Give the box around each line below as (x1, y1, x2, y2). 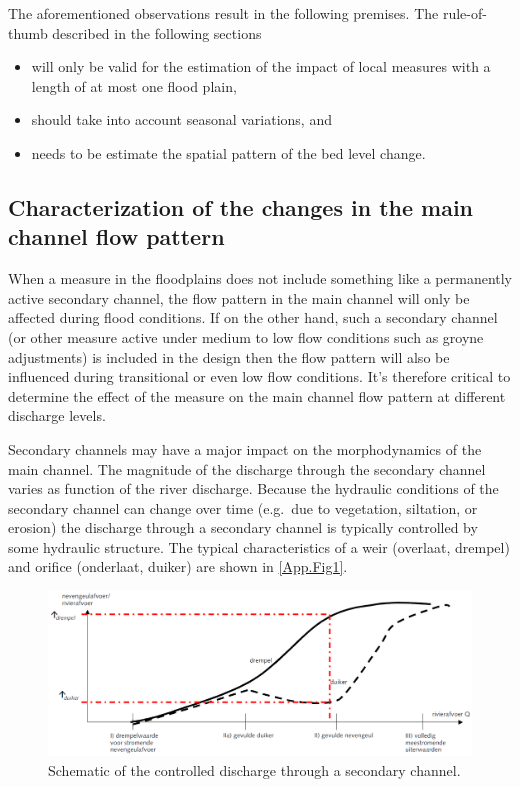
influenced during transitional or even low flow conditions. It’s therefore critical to (8, 366, 511, 387)
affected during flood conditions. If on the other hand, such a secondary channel (8, 307, 498, 328)
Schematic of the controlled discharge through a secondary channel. (48, 759, 461, 780)
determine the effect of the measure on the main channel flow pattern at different (8, 385, 506, 406)
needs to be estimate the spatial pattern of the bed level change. (31, 142, 426, 163)
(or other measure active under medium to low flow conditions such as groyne (8, 326, 484, 347)
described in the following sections (52, 22, 262, 43)
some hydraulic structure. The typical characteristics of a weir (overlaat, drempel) (8, 536, 510, 557)
